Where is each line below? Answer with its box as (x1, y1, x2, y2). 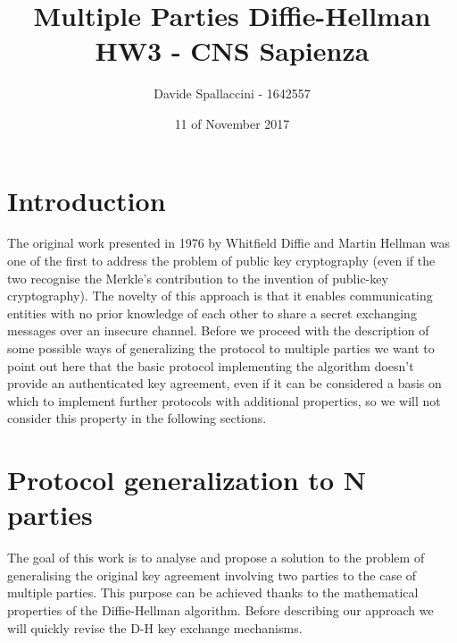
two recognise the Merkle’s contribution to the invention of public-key (7, 268, 388, 287)
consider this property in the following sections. (7, 409, 267, 427)
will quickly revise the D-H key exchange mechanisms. (7, 618, 303, 637)
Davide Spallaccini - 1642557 (154, 84, 311, 103)
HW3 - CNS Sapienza (95, 32, 370, 69)
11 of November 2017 (174, 114, 290, 132)
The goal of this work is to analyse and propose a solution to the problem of (7, 548, 425, 567)
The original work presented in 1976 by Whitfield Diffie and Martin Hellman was (7, 233, 450, 252)
